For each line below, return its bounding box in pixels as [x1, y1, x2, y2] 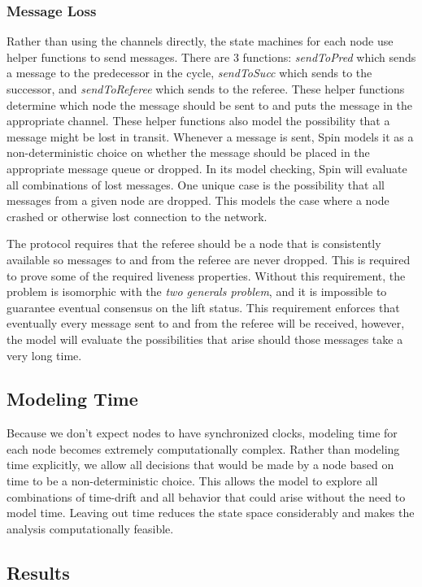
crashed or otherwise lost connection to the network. [7, 207, 268, 224]
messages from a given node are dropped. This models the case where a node [7, 192, 389, 209]
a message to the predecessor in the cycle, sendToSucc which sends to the [7, 64, 372, 81]
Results [7, 559, 70, 585]
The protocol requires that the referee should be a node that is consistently [7, 235, 381, 252]
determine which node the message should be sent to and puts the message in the [7, 96, 413, 113]
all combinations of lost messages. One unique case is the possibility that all [7, 176, 385, 193]
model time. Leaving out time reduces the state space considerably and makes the [7, 504, 415, 521]
